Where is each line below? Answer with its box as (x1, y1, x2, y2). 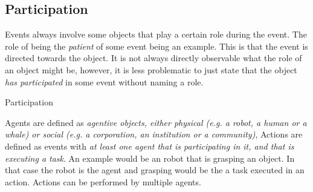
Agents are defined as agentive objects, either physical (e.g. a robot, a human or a (5, 116, 307, 128)
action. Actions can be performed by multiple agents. (5, 175, 201, 188)
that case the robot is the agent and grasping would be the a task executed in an (5, 164, 305, 176)
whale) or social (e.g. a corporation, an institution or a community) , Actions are (5, 128, 303, 141)
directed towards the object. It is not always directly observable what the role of (5, 51, 302, 64)
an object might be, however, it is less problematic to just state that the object (5, 63, 297, 76)
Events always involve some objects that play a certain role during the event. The (5, 28, 307, 41)
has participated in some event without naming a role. (5, 75, 204, 88)
